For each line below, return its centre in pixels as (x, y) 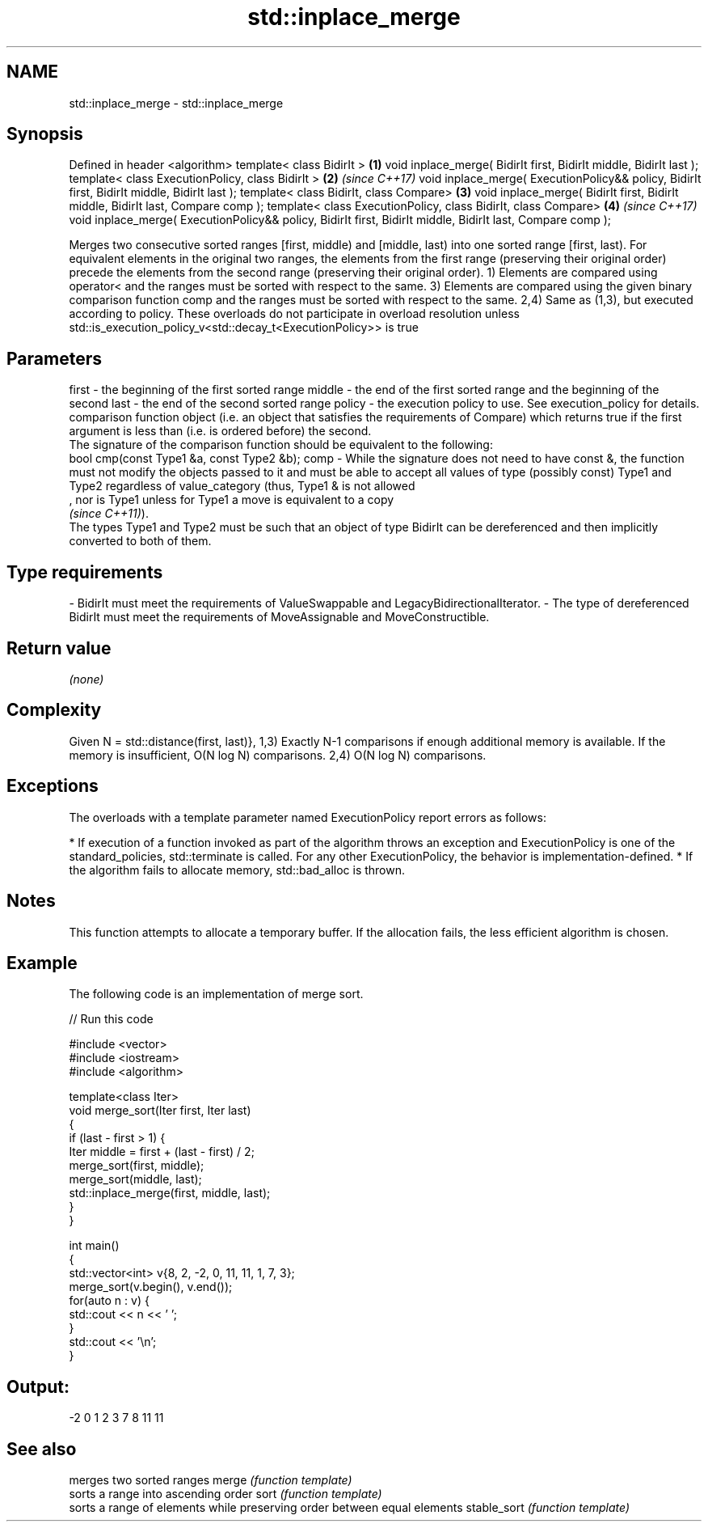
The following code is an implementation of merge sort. (216, 994)
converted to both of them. (140, 541)
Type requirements (85, 572)
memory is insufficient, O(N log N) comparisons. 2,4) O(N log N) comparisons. (278, 755)
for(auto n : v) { (109, 1301)
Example (42, 963)
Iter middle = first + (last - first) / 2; (162, 1152)
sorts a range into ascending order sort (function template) (225, 1494)
